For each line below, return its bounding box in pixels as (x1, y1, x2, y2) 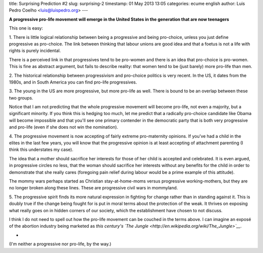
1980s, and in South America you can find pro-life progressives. (9, 79, 137, 85)
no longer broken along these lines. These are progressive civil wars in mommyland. (9, 185, 178, 191)
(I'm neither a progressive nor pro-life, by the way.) (9, 241, 112, 247)
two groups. (9, 95, 34, 101)
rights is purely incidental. (9, 48, 61, 53)
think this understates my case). (9, 147, 74, 152)
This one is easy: (9, 25, 43, 31)
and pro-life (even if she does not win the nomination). (9, 124, 118, 130)
